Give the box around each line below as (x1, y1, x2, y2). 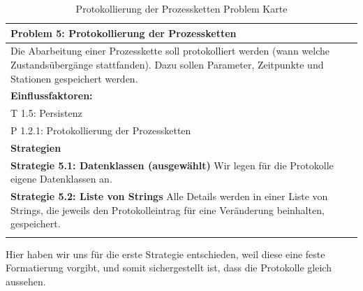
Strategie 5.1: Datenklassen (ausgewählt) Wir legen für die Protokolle (10, 157, 334, 172)
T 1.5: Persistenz (10, 106, 82, 120)
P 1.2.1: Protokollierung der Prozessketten (10, 123, 191, 138)
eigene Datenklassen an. (10, 171, 112, 186)
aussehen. (6, 274, 46, 288)
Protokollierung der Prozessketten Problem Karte (75, 1, 288, 15)
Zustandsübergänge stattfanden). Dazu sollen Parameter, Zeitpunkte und (10, 57, 324, 72)
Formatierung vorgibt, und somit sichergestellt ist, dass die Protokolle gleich (6, 260, 332, 275)
